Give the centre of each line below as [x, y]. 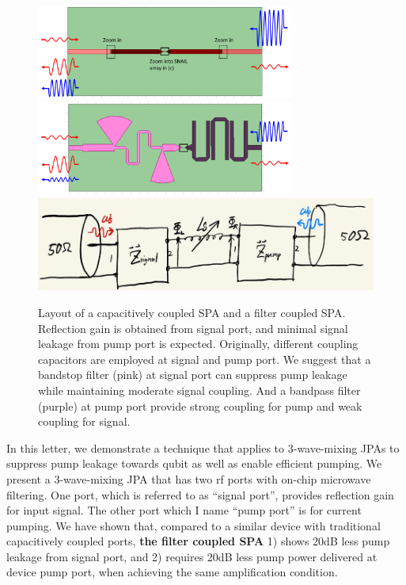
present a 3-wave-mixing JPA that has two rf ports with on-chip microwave [189, 478]
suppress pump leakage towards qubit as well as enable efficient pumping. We [194, 463]
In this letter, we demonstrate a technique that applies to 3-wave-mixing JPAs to [203, 447]
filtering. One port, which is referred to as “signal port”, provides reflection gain [200, 494]
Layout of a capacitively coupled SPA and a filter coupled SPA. [192, 312]
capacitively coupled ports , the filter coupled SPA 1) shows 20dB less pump [198, 541]
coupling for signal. [84, 421]
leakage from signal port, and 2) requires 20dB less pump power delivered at [192, 556]
